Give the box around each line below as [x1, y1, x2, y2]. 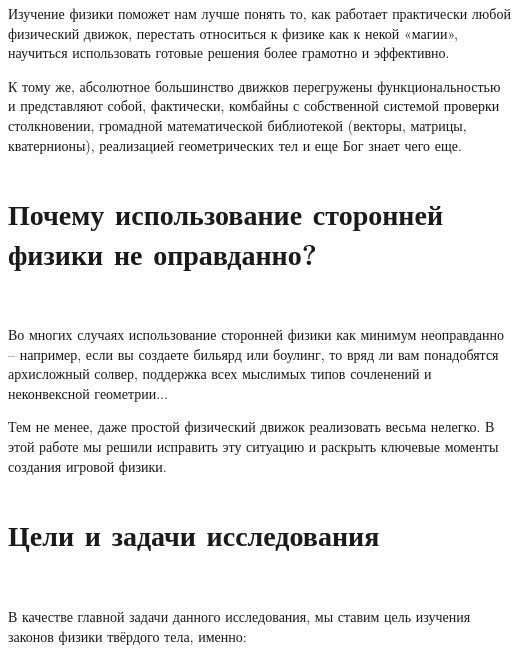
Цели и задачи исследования [8, 514, 380, 555]
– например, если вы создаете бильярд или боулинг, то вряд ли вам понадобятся [8, 343, 499, 364]
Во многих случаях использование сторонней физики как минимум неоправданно [8, 324, 504, 345]
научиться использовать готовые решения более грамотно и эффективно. [8, 42, 450, 63]
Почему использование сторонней [8, 193, 444, 234]
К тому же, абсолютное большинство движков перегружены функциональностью [8, 75, 501, 96]
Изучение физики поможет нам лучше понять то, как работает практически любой [8, 3, 511, 23]
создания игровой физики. [8, 455, 167, 476]
